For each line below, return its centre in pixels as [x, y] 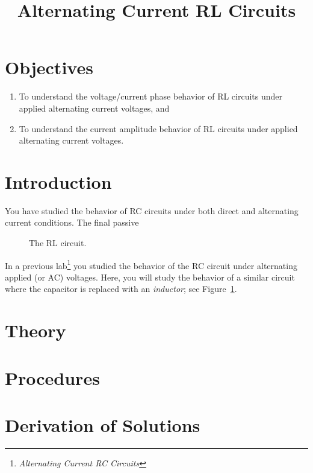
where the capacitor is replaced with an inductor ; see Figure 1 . [121, 289]
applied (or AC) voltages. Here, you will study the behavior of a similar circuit [150, 277]
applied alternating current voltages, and [94, 108]
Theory [36, 330]
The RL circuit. [58, 243]
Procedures [52, 377]
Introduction [58, 181]
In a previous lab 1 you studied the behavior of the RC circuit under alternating [151, 264]
